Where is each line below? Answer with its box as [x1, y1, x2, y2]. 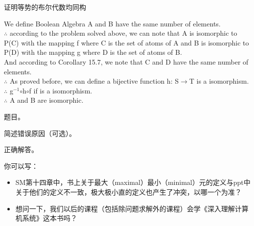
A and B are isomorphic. [9, 95, 84, 105]
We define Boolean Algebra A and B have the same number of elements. [4, 18, 221, 28]
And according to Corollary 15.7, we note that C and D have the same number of [4, 56, 249, 67]
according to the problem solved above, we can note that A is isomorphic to [9, 28, 237, 38]
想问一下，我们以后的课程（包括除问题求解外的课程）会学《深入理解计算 [15, 203, 249, 213]
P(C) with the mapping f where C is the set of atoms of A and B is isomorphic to [4, 37, 249, 47]
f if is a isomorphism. [29, 85, 92, 95]
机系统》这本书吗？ [15, 213, 77, 223]
